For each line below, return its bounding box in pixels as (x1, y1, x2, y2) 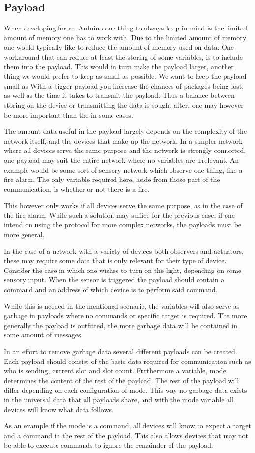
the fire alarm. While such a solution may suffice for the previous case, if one (4, 210, 235, 220)
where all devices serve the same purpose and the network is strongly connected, (4, 145, 246, 155)
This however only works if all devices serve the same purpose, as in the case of (4, 200, 243, 211)
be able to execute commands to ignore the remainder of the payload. (4, 440, 214, 450)
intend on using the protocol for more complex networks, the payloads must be (4, 219, 242, 230)
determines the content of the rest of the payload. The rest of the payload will (4, 375, 239, 385)
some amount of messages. (4, 330, 83, 340)
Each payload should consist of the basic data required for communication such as (4, 356, 251, 366)
